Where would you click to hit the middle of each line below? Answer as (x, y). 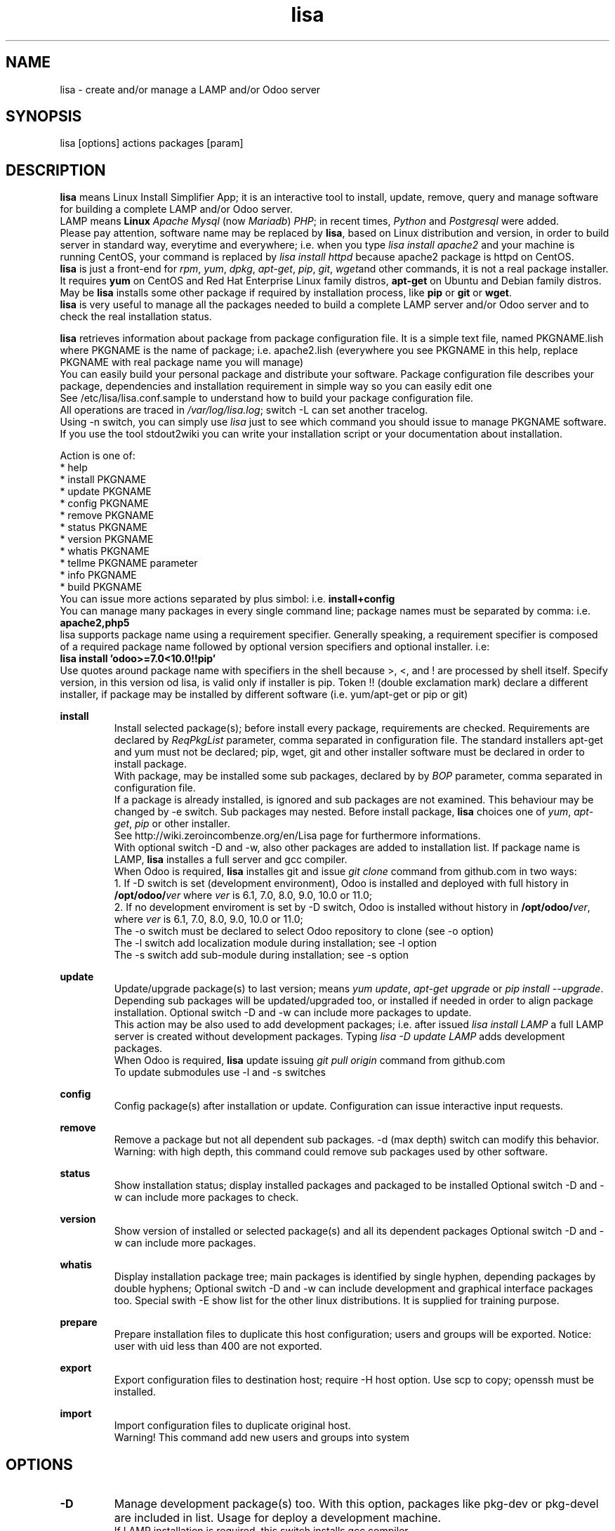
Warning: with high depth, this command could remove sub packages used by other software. (331, 1152)
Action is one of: (98, 456)
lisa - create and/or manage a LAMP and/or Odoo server (190, 89)
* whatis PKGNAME (105, 551)
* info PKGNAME (98, 575)
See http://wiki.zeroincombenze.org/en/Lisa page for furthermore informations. (297, 836)
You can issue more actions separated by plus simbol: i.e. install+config (227, 599)
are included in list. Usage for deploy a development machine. (278, 1518)
